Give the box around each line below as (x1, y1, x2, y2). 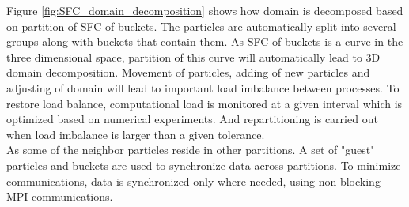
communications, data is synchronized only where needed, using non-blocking (6, 172, 381, 189)
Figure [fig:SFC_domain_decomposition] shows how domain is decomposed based (6, 2, 403, 18)
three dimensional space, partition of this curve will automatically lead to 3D (6, 48, 381, 65)
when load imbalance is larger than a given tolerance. (6, 126, 265, 142)
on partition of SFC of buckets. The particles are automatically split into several (6, 17, 396, 34)
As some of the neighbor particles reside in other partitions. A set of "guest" (6, 141, 375, 158)
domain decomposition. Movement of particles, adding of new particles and (6, 64, 370, 81)
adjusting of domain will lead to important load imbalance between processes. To (6, 79, 400, 96)
